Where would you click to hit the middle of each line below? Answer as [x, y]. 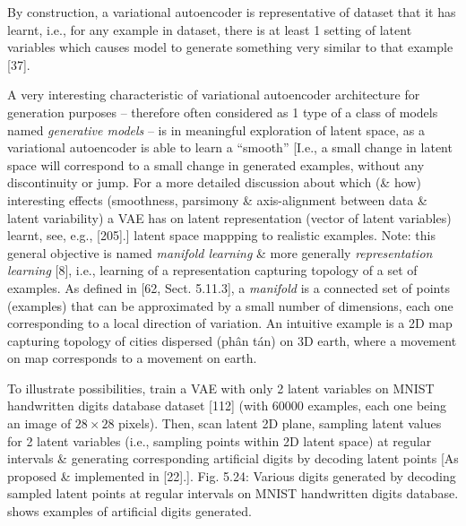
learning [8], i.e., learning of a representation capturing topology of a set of [212, 270]
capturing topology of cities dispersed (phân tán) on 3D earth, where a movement [232, 340]
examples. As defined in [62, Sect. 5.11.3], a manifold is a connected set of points [229, 287]
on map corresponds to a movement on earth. [132, 358]
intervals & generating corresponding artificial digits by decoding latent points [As [233, 458]
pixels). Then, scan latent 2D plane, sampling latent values [280, 423]
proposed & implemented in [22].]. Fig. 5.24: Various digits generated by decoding [232, 475]
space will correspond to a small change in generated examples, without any [216, 164]
